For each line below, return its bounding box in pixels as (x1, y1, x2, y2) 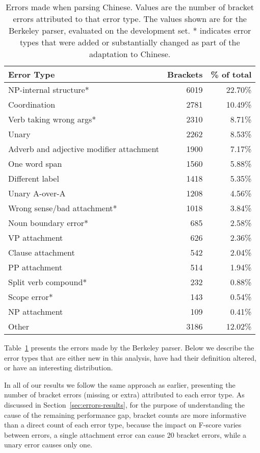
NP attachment (8, 306, 63, 317)
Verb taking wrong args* (8, 113, 96, 125)
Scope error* (8, 291, 53, 303)
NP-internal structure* (8, 84, 89, 95)
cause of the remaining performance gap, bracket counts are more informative (4, 409, 246, 420)
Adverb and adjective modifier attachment (8, 143, 160, 155)
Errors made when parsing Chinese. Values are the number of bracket (6, 1, 254, 13)
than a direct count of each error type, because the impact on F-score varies (4, 419, 242, 430)
